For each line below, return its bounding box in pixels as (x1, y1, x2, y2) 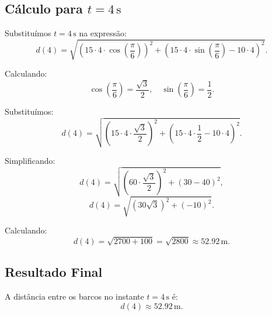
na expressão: (79, 27, 127, 39)
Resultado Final (5, 263, 103, 281)
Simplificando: (5, 154, 55, 166)
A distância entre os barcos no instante (5, 290, 144, 303)
